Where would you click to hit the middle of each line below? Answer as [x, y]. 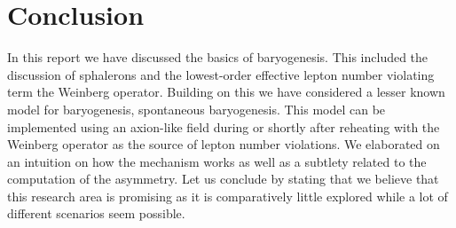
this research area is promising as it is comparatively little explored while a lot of [228, 196]
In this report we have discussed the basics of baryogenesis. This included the [218, 57]
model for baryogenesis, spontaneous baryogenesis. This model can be [197, 109]
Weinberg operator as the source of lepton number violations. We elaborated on [224, 144]
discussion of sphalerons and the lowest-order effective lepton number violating [221, 74]
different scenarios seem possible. [96, 213]
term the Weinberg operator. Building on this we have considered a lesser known [226, 92]
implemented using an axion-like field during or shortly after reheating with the [224, 126]
